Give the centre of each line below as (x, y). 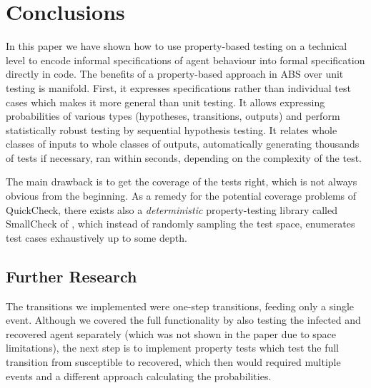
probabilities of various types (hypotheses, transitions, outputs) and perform (173, 116)
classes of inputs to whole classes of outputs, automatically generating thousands (183, 144)
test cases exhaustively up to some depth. (97, 237)
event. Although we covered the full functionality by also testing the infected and (183, 320)
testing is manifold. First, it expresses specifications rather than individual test (178, 87)
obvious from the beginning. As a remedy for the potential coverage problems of (181, 196)
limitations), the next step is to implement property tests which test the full (173, 348)
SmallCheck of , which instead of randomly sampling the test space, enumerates (180, 224)
